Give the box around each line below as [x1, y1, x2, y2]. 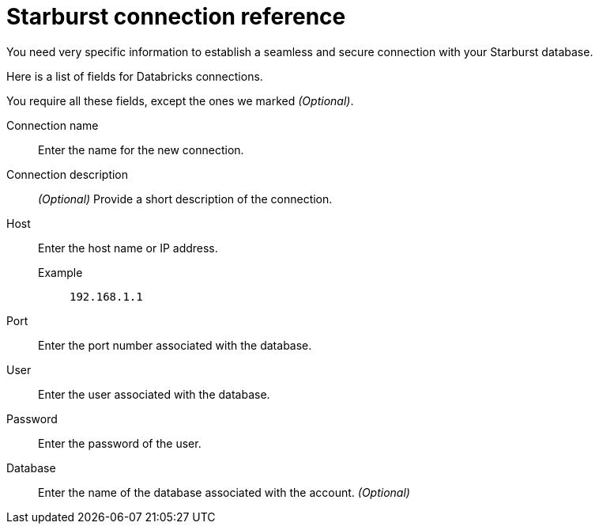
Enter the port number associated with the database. [38, 338, 312, 352]
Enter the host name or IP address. [38, 240, 218, 255]
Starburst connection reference [6, 3, 346, 30]
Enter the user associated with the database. [38, 387, 270, 401]
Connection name [6, 118, 99, 132]
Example [38, 265, 83, 279]
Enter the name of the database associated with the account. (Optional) [38, 485, 410, 499]
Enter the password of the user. [38, 436, 202, 450]
